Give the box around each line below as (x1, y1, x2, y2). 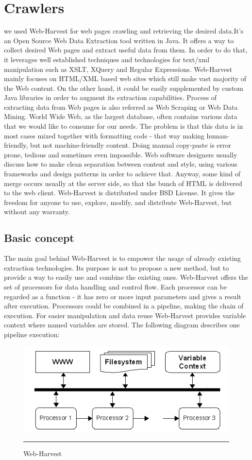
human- (206, 130, 229, 140)
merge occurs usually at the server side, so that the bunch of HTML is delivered (4, 178, 242, 188)
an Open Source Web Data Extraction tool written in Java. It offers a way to (4, 35, 234, 45)
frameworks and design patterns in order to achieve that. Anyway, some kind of (4, 169, 241, 179)
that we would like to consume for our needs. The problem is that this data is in (4, 121, 243, 131)
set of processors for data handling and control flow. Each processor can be (4, 281, 227, 291)
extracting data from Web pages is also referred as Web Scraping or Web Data (4, 102, 238, 112)
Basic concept (4, 230, 74, 245)
